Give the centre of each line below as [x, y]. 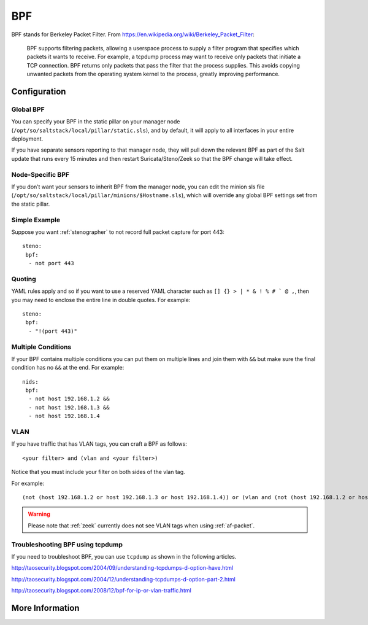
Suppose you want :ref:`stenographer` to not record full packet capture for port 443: [118, 232]
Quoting [24, 279]
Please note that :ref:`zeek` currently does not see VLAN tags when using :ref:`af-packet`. [141, 526]
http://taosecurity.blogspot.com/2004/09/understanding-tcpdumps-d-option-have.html [122, 568]
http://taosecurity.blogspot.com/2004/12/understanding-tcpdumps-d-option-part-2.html [123, 579]
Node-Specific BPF [40, 174]
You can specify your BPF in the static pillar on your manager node [96, 122]
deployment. [27, 139]
